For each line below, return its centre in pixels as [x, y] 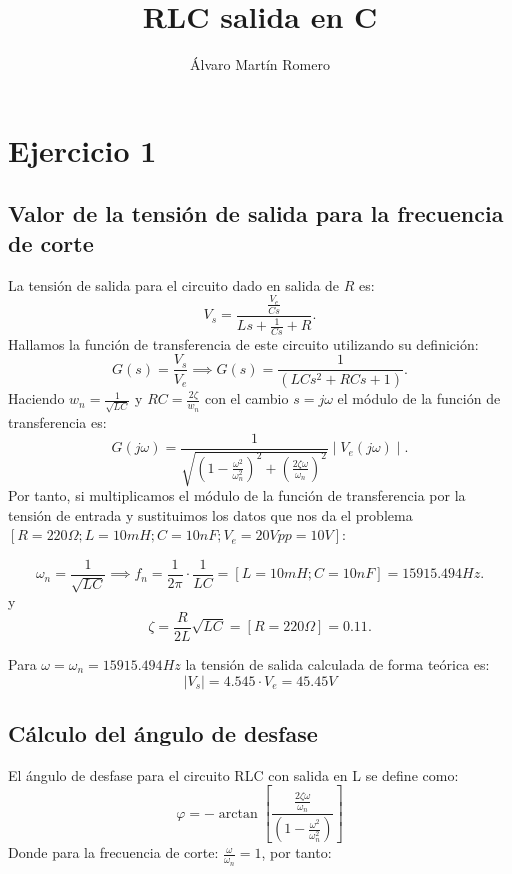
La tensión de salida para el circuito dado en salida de [174, 284]
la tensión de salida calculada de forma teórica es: [337, 664]
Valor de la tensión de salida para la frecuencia [256, 213]
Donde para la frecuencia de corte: [113, 852]
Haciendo [36, 398]
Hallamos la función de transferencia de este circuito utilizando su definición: [243, 343]
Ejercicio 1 [82, 149]
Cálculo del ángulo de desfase [163, 732]
